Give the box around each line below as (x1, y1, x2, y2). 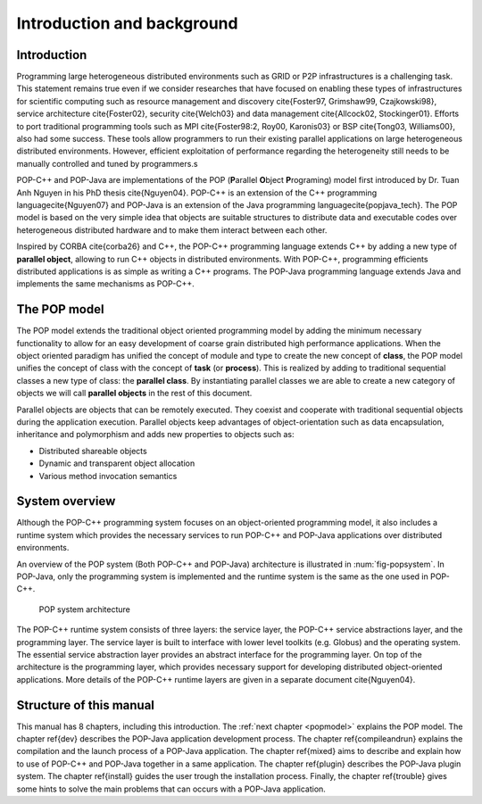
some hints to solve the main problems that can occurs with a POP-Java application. (16, 783, 326, 794)
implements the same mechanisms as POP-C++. (16, 278, 195, 289)
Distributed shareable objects (38, 445, 147, 456)
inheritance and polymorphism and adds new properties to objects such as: (16, 429, 295, 440)
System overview (16, 493, 116, 509)
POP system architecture (38, 603, 131, 615)
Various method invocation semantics (38, 470, 178, 481)
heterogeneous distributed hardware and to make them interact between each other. (16, 224, 328, 236)
